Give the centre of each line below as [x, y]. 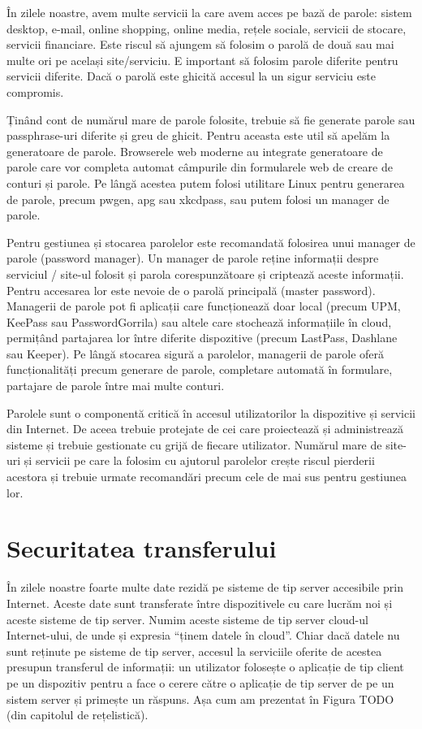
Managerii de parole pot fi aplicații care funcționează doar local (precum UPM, [204, 306]
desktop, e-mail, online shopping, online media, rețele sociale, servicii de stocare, [207, 28]
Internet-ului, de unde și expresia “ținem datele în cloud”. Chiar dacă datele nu [203, 635]
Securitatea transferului [142, 548]
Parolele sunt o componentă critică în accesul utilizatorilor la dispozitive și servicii [211, 412]
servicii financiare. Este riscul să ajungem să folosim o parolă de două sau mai [200, 44]
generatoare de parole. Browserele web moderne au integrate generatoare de [195, 151]
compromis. [35, 91]
